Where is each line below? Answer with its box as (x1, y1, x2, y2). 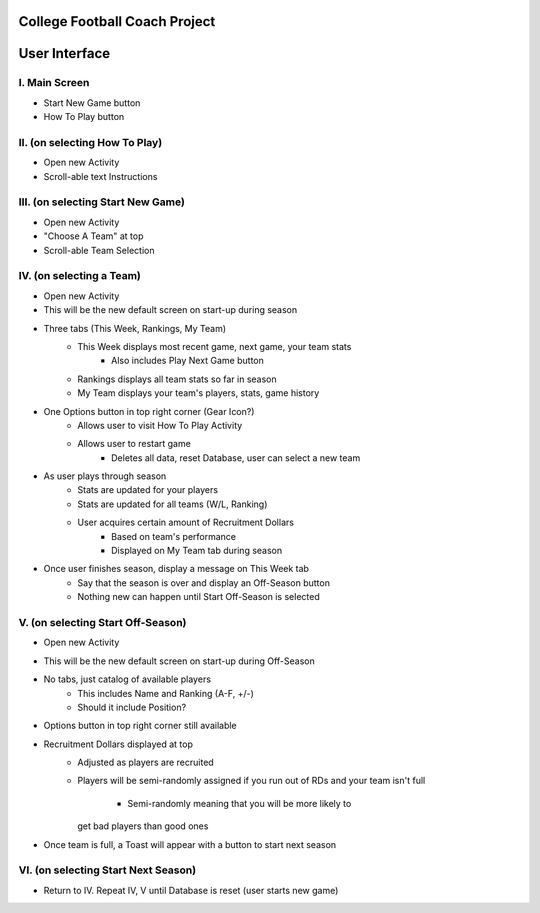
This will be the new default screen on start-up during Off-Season (43, 655, 315, 667)
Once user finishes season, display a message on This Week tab (43, 563, 310, 575)
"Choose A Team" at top (43, 230, 144, 242)
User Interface (18, 45, 111, 62)
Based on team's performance (111, 530, 237, 542)
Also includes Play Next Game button (111, 355, 264, 367)
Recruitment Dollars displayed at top (43, 738, 194, 750)
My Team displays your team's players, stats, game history (77, 387, 320, 399)
